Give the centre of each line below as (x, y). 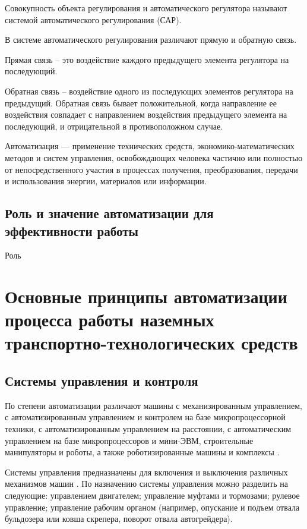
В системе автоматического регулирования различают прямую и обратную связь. (151, 40)
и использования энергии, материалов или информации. (106, 181)
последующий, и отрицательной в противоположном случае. (114, 126)
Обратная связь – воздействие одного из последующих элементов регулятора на (149, 91)
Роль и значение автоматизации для (109, 213)
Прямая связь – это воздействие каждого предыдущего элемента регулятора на (147, 59)
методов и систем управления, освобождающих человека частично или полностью (154, 157)
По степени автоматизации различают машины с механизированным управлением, (153, 405)
